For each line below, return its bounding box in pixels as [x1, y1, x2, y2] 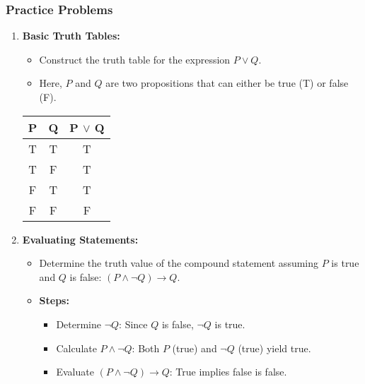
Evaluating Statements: [22, 232, 139, 246]
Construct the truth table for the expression [39, 52, 231, 66]
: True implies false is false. [169, 364, 287, 379]
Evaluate [56, 364, 94, 379]
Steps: [39, 293, 69, 308]
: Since [119, 316, 148, 331]
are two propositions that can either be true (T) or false [105, 76, 349, 90]
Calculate [56, 340, 97, 355]
